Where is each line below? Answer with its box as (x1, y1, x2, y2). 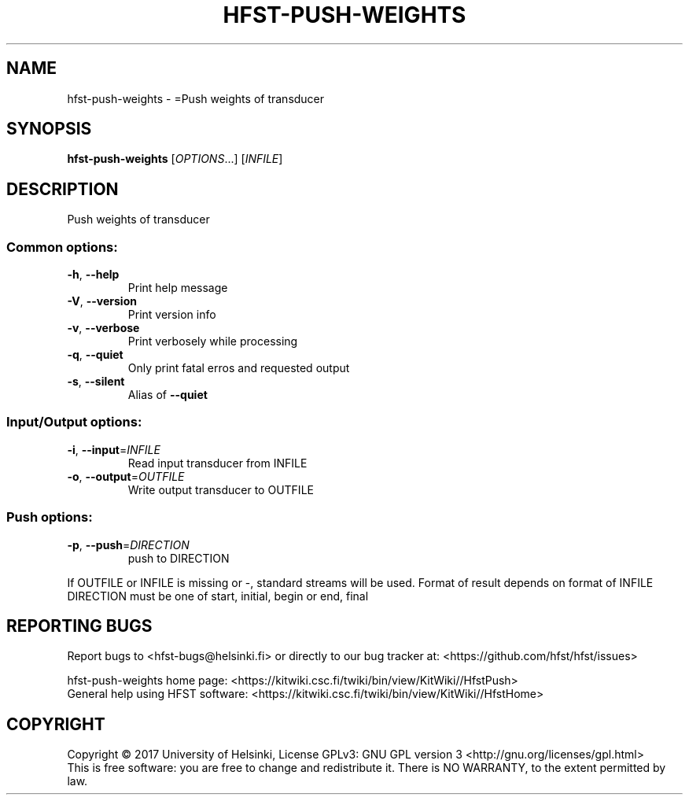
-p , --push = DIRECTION (67, 537, 190, 552)
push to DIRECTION (127, 551, 230, 565)
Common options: (6, 238, 118, 255)
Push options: (6, 509, 93, 526)
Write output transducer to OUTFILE (127, 482, 314, 496)
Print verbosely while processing (127, 334, 298, 349)
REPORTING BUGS (6, 615, 153, 636)
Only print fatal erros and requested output (127, 361, 350, 375)
